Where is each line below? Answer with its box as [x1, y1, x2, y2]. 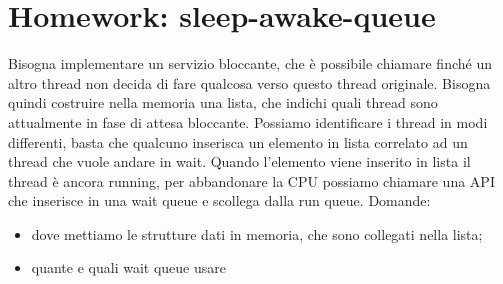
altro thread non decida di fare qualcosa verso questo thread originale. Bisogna [8, 72, 491, 93]
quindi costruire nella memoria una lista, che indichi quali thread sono [8, 92, 438, 113]
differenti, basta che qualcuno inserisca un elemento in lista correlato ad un [8, 131, 468, 152]
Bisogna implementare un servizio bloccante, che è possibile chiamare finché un [8, 53, 492, 74]
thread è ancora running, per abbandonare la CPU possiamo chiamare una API [8, 170, 495, 191]
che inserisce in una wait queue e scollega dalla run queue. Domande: [8, 190, 431, 211]
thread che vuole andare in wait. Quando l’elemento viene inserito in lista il [8, 151, 471, 172]
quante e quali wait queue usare [31, 257, 226, 278]
